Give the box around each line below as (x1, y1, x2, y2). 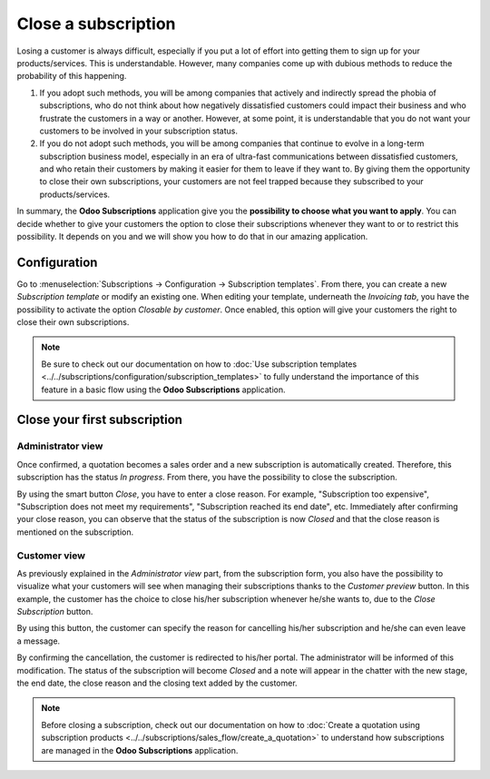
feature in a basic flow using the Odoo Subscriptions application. (41, 384, 286, 395)
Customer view (16, 549, 86, 562)
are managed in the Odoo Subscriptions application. (41, 744, 239, 755)
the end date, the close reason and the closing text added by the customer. (16, 677, 299, 689)
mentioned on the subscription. (16, 527, 134, 537)
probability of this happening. (16, 71, 127, 82)
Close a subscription (16, 14, 176, 34)
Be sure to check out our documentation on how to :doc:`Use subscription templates (41, 359, 358, 370)
